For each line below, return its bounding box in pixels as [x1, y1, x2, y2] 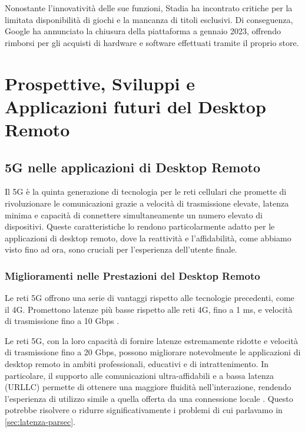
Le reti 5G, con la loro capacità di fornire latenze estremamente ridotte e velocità [5, 334, 298, 346]
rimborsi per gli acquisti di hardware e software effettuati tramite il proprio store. [5, 36, 299, 48]
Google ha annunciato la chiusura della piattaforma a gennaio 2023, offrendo [5, 25, 281, 37]
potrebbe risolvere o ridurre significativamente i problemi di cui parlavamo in [5, 404, 283, 416]
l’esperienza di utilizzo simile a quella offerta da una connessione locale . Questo [5, 392, 293, 404]
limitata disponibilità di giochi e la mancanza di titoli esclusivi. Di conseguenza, [5, 13, 293, 25]
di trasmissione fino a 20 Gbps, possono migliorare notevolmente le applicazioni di [5, 346, 301, 358]
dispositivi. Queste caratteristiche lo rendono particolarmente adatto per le [5, 220, 275, 233]
